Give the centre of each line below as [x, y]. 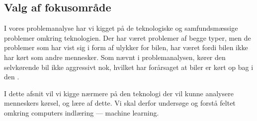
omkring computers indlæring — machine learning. [82, 112]
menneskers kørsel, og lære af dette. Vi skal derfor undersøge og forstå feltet [120, 103]
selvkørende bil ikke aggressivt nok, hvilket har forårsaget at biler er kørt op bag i [129, 67]
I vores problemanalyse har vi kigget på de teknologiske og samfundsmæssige [121, 28]
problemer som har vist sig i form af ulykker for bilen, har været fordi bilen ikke [126, 47]
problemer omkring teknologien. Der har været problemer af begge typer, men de [128, 37]
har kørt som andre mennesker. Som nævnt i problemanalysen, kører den [115, 57]
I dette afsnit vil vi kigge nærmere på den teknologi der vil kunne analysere [119, 93]
